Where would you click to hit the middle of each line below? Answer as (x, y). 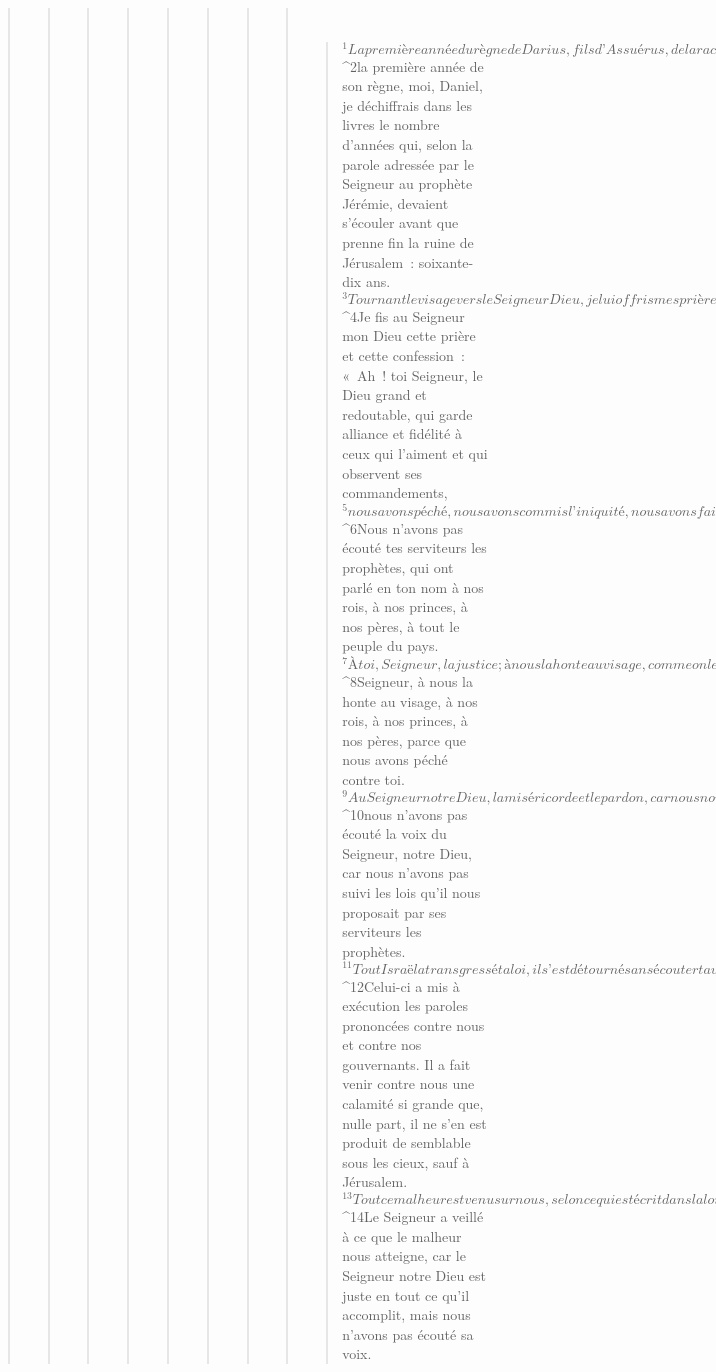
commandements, (395, 492)
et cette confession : (403, 355)
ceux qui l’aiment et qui (415, 453)
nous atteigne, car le (404, 1255)
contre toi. (373, 779)
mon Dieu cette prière (409, 335)
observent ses (382, 472)
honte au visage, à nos (410, 700)
